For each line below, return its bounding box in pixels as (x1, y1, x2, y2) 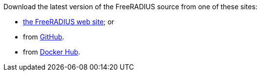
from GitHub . (23, 33, 64, 41)
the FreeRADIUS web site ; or (23, 18, 115, 26)
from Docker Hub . (23, 48, 80, 56)
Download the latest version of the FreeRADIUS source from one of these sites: (3, 2, 258, 11)
